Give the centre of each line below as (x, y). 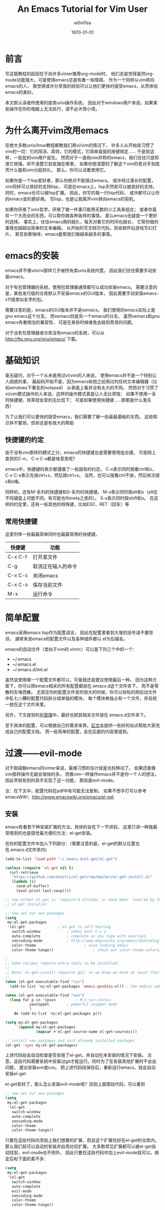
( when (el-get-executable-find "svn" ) (45, 995)
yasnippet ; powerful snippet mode (73, 1004)
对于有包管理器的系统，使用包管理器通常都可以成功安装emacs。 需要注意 (79, 287)
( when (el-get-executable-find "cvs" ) (45, 982)
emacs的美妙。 (20, 92)
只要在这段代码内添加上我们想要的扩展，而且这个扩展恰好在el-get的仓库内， (82, 1140)
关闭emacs (45, 576)
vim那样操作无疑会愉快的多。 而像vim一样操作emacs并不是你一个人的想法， (82, 774)
